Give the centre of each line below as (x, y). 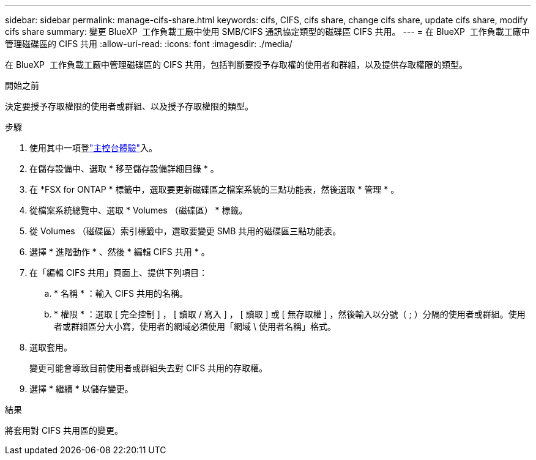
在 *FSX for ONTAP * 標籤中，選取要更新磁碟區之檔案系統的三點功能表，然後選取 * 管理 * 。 (214, 189)
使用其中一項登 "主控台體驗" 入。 (94, 148)
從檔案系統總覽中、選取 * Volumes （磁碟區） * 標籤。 (139, 210)
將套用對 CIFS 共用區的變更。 (64, 430)
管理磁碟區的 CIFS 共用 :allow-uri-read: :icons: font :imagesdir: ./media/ (149, 44)
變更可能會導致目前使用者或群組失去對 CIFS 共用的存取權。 (149, 368)
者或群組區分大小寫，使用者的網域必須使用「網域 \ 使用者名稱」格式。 (195, 326)
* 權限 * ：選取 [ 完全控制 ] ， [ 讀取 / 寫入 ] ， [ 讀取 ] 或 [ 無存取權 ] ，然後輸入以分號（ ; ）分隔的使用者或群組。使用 (290, 314)
